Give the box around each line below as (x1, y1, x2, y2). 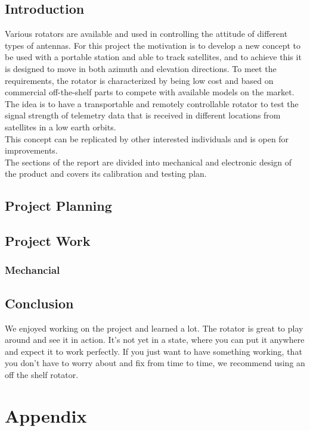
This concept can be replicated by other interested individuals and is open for (5, 132, 289, 145)
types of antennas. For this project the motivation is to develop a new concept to (5, 39, 301, 51)
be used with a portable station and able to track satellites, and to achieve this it (5, 51, 302, 63)
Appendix (5, 403, 87, 427)
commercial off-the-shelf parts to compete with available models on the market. (5, 86, 294, 98)
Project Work (5, 232, 91, 250)
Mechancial (5, 263, 60, 277)
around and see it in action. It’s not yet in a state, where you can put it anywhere (5, 333, 305, 346)
